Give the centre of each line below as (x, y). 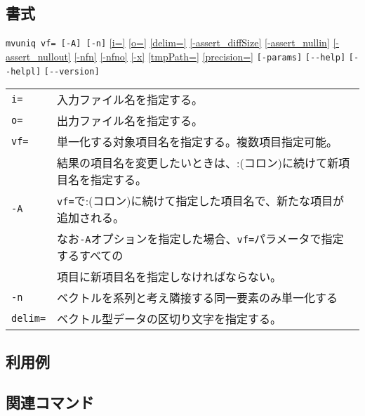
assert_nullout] (38, 56)
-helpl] (24, 71)
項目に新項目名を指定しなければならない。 (170, 277)
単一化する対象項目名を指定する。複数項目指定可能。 (198, 142)
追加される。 (91, 218)
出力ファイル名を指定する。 (130, 121)
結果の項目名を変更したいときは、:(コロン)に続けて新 (198, 163)
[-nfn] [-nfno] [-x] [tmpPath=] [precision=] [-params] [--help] (210, 56)
